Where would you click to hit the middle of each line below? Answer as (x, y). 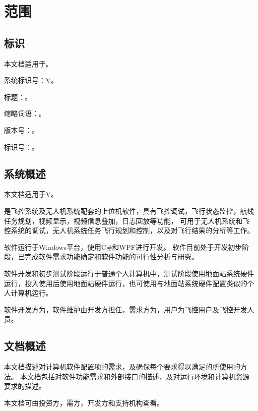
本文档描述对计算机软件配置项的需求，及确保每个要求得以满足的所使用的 (122, 367)
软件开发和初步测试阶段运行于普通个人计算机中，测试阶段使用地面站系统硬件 (129, 273)
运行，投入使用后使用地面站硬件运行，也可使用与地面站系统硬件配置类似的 (126, 283)
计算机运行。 (32, 293)
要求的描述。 (25, 386)
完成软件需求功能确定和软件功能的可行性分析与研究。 (111, 257)
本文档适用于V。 (31, 194)
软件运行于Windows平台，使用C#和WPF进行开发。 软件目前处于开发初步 (123, 247)
